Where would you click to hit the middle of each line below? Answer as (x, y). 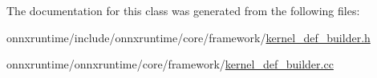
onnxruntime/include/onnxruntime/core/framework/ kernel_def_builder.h (188, 37)
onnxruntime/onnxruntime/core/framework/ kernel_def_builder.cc (170, 64)
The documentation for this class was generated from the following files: (183, 10)
